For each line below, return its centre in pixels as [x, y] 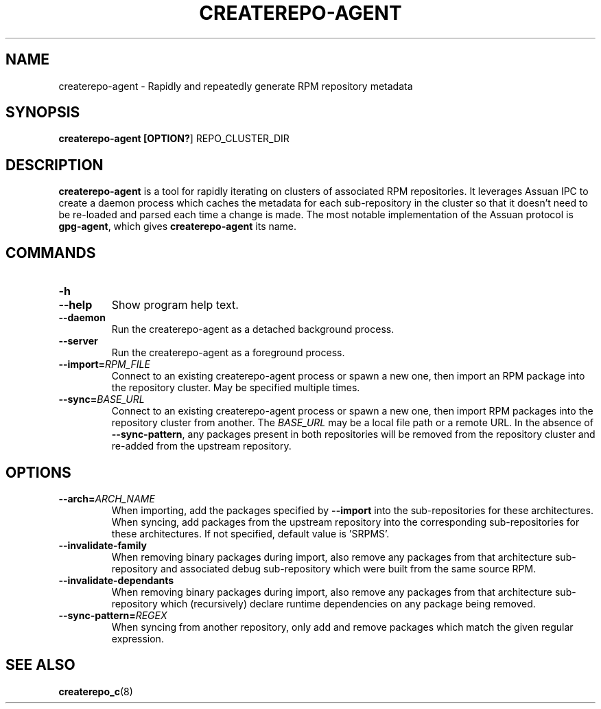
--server [78, 341]
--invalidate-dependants [116, 580]
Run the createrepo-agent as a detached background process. [253, 329]
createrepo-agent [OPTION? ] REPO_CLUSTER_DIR [174, 139]
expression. [138, 638]
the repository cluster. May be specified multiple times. [236, 388]
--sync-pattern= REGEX [113, 615]
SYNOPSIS [43, 113]
